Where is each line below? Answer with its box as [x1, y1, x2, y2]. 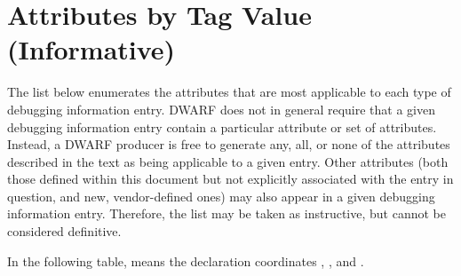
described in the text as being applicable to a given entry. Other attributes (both [7, 152, 449, 170]
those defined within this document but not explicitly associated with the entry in [7, 170, 454, 188]
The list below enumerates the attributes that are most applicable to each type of [7, 83, 451, 101]
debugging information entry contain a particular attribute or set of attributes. [7, 117, 437, 136]
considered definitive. [7, 222, 122, 241]
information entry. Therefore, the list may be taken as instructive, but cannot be [7, 204, 446, 223]
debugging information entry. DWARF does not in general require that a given [7, 99, 435, 118]
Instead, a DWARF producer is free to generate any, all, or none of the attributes [7, 135, 450, 154]
